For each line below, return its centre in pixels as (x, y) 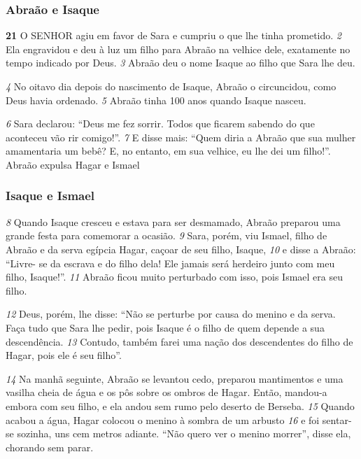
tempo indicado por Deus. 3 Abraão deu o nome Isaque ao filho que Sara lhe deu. (180, 63)
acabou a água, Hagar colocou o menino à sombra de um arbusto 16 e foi (163, 419)
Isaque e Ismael (50, 196)
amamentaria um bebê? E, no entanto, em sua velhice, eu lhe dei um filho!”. (168, 151)
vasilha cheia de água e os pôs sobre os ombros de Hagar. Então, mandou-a (167, 392)
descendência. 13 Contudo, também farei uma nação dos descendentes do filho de (179, 341)
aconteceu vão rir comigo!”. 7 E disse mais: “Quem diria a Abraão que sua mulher (181, 137)
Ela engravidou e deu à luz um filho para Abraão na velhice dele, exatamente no (178, 49)
